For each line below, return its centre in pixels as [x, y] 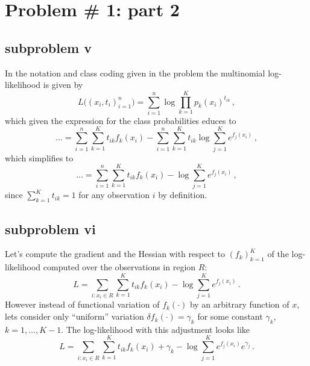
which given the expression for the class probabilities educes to [121, 120]
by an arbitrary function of [239, 304]
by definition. [183, 195]
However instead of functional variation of [82, 304]
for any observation [114, 195]
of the [278, 254]
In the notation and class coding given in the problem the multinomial [135, 73]
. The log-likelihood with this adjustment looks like [156, 329]
